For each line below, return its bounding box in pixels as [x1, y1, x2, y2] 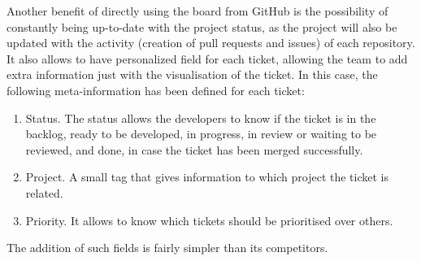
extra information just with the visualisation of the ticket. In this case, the [7, 66, 378, 83]
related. [25, 184, 63, 201]
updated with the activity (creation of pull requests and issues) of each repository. [7, 34, 415, 51]
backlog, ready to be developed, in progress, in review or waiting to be [25, 125, 377, 142]
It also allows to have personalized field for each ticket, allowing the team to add [7, 50, 408, 67]
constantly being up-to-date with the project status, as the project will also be [7, 18, 397, 35]
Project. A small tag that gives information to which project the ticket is [25, 168, 388, 185]
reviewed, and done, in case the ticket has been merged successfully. [25, 141, 363, 158]
